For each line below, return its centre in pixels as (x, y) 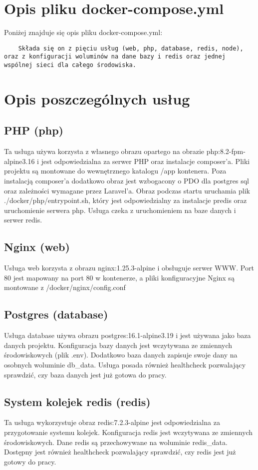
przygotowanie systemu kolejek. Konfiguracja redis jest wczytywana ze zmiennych (129, 432)
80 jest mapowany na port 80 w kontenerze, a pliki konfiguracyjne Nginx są (119, 277)
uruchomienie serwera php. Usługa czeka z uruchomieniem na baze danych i (120, 210)
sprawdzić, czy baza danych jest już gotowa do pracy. (85, 374)
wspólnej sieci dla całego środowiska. (70, 65)
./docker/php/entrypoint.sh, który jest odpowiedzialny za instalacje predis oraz (126, 200)
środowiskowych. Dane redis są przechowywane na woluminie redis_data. (116, 442)
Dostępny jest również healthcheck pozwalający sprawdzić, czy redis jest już (120, 452)
